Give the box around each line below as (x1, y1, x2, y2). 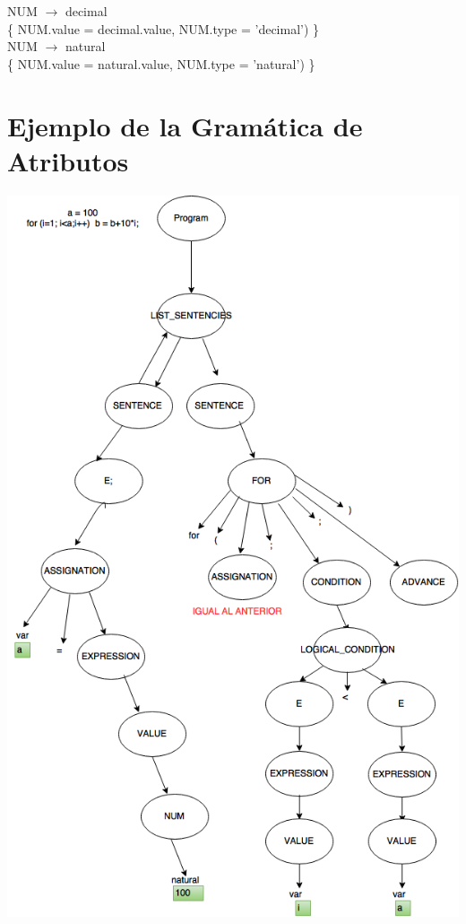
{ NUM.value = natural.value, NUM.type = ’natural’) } (7, 54, 315, 73)
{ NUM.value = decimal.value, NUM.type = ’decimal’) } (7, 19, 320, 38)
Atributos (7, 142, 129, 179)
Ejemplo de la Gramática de (7, 107, 363, 144)
